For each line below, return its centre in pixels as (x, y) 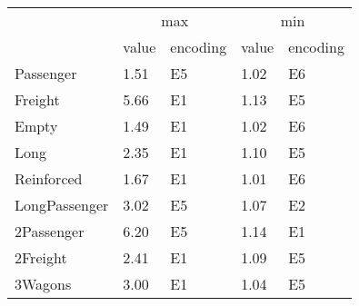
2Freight (41, 257)
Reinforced (49, 178)
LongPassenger (62, 205)
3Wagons (43, 284)
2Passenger (50, 231)
